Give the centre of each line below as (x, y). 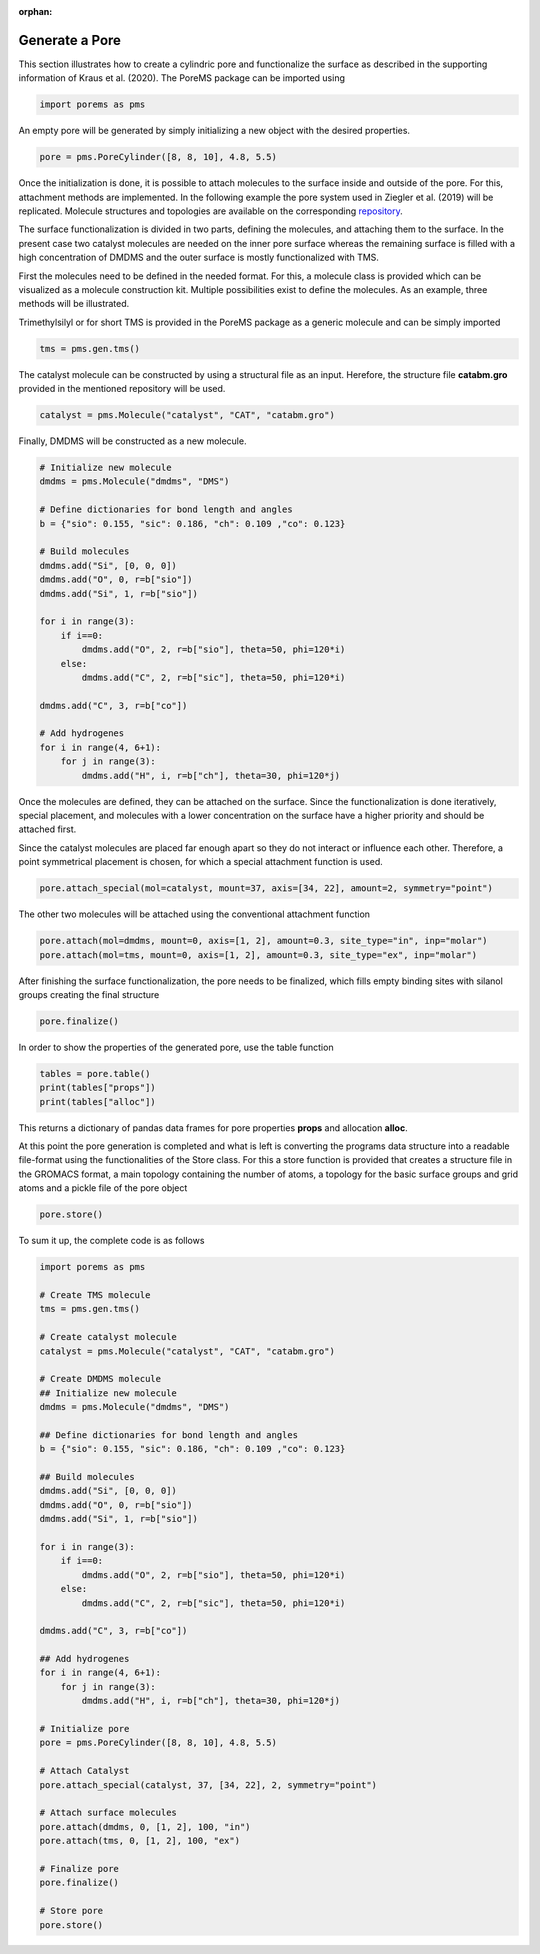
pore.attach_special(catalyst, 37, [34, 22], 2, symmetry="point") (208, 1784)
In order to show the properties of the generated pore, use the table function (176, 1047)
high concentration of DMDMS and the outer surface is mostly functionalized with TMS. (199, 257)
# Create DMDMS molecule (100, 1379)
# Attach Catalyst (84, 1771)
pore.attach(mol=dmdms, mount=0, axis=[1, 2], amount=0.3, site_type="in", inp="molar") (264, 941)
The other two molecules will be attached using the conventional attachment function (194, 914)
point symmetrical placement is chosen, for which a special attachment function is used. (201, 862)
